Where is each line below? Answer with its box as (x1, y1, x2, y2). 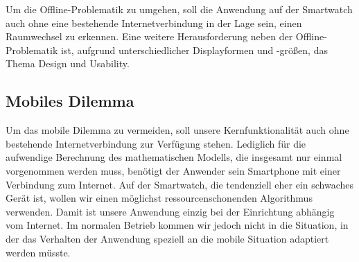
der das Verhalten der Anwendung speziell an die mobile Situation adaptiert (6, 231, 329, 245)
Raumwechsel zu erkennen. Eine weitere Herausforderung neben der (6, 29, 293, 44)
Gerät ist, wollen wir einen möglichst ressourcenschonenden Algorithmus (6, 191, 313, 205)
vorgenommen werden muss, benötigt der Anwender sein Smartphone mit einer (6, 163, 341, 177)
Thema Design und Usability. (6, 56, 130, 71)
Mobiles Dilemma (6, 90, 134, 112)
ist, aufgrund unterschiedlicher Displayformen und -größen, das (60, 42, 328, 57)
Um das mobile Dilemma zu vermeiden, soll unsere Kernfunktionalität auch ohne (6, 123, 349, 137)
